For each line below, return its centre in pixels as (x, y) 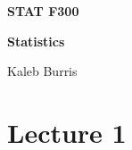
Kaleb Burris (42, 71)
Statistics (36, 41)
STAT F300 (43, 11)
